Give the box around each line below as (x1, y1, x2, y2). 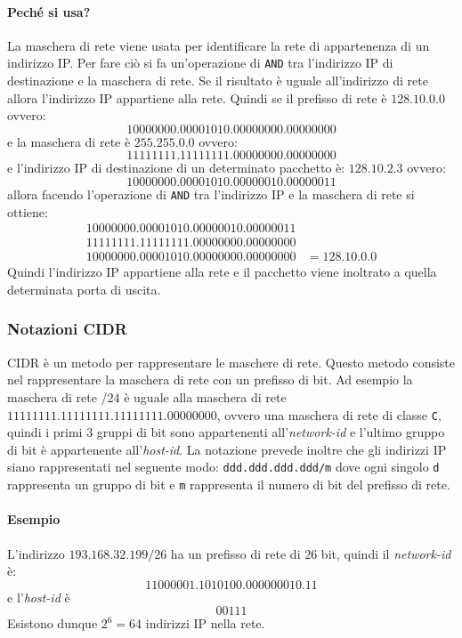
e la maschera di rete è (7, 132, 131, 150)
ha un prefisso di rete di (170, 544, 301, 562)
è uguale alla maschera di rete (124, 387, 287, 406)
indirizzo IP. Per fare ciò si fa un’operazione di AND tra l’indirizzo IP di (7, 53, 393, 72)
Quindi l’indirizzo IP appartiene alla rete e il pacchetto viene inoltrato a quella (7, 262, 437, 281)
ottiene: (7, 202, 48, 221)
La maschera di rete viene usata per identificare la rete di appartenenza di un (7, 36, 430, 54)
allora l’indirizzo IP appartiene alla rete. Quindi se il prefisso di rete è (7, 88, 387, 107)
